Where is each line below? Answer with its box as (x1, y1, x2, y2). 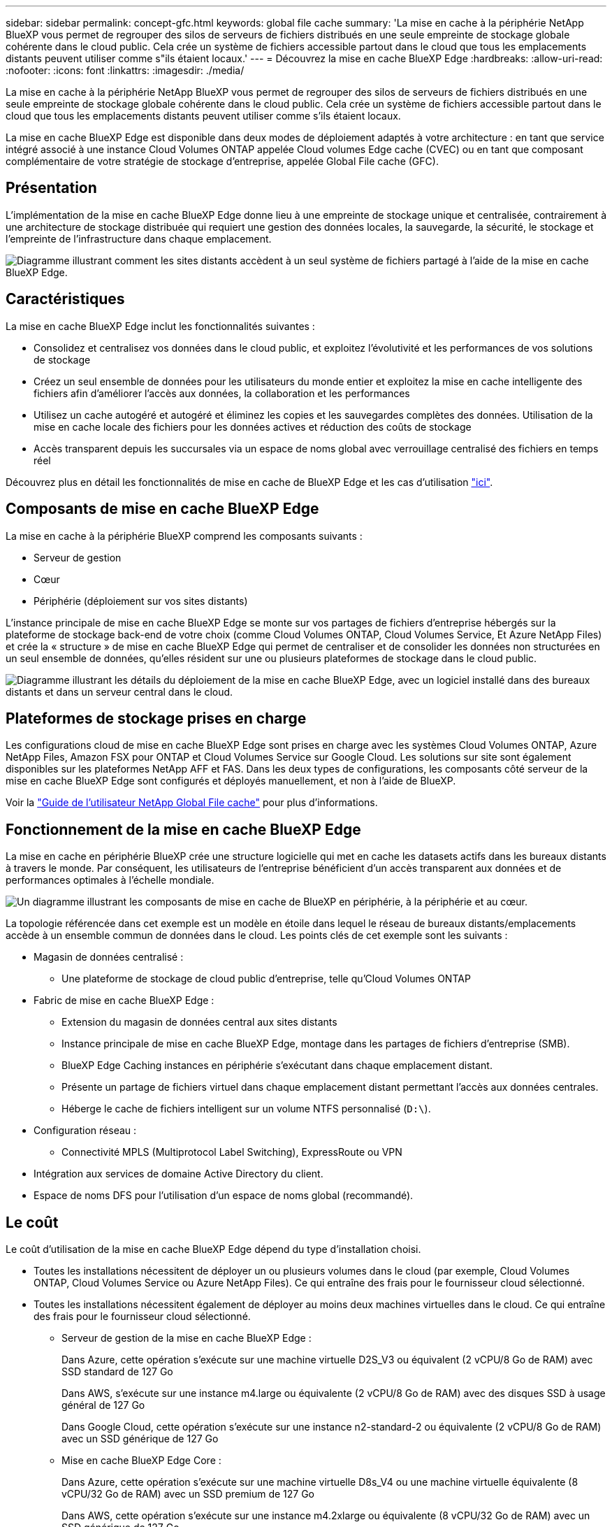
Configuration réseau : (34, 1124, 137, 1137)
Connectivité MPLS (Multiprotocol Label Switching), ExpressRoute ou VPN (61, 1146, 402, 1159)
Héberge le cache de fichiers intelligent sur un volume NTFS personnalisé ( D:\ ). (61, 1103, 431, 1115)
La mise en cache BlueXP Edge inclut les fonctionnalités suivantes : (6, 320, 315, 332)
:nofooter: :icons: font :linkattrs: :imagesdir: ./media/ (6, 64, 245, 76)
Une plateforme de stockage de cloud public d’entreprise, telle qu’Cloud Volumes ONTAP (61, 973, 471, 985)
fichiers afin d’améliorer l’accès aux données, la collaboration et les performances (34, 387, 410, 399)
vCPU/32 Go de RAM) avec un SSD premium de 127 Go (61, 1488, 314, 1500)
